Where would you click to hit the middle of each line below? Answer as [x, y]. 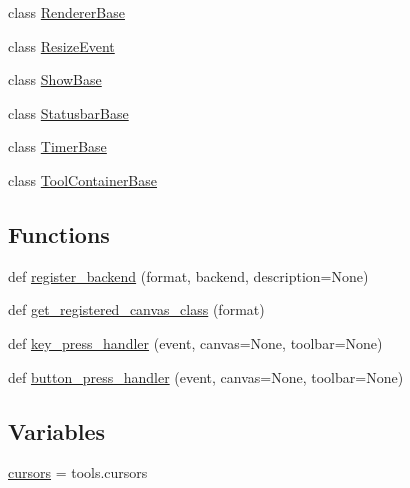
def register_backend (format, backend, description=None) [188, 275]
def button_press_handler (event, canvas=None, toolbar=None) [206, 376]
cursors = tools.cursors [78, 472]
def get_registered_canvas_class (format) [136, 309]
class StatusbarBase [68, 112]
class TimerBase [57, 146]
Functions [59, 233]
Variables [57, 430]
